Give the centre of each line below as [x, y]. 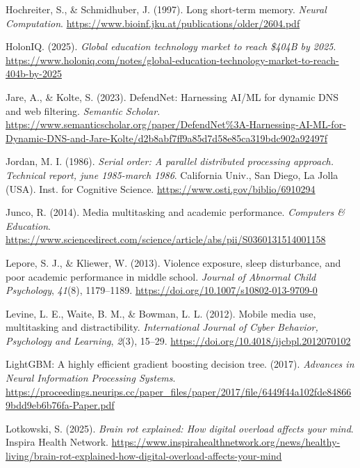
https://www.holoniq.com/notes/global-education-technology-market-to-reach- [172, 60]
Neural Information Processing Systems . [91, 378]
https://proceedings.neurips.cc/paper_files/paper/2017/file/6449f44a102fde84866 [179, 391]
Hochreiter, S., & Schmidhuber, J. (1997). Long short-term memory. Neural [166, 9]
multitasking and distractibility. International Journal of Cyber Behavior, [162, 327]
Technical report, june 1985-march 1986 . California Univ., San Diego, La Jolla [172, 174]
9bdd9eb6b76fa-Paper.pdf [60, 405]
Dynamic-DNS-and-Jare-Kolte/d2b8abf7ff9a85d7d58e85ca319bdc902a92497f [167, 138]
